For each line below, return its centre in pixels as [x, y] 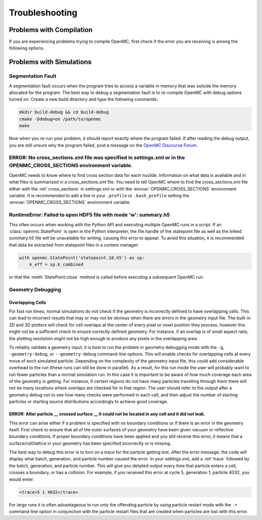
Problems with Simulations [50, 62]
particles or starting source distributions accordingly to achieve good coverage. [89, 402]
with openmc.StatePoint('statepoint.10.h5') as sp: [82, 258]
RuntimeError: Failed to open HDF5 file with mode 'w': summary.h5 [89, 215]
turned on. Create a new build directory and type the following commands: [83, 99]
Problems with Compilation [51, 30]
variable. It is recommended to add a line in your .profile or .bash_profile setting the [99, 196]
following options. [27, 48]
